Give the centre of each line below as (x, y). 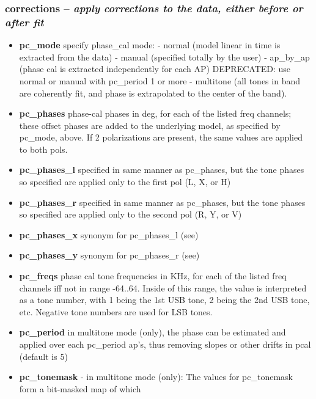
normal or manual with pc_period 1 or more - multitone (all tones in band (160, 80)
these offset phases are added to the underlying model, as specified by (150, 125)
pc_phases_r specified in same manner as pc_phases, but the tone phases (162, 202)
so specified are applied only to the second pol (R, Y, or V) (130, 214)
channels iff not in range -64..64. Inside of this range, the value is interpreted (163, 287)
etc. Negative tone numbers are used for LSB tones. (116, 311)
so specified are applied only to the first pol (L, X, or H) (125, 182)
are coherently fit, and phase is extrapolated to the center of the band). (153, 93)
